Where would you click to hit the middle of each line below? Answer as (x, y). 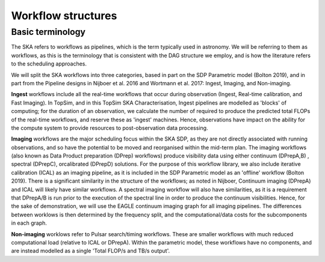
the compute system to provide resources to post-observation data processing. (110, 128)
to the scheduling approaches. (49, 64)
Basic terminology (48, 32)
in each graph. (29, 223)
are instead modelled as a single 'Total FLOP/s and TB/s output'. (91, 251)
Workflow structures (64, 16)
